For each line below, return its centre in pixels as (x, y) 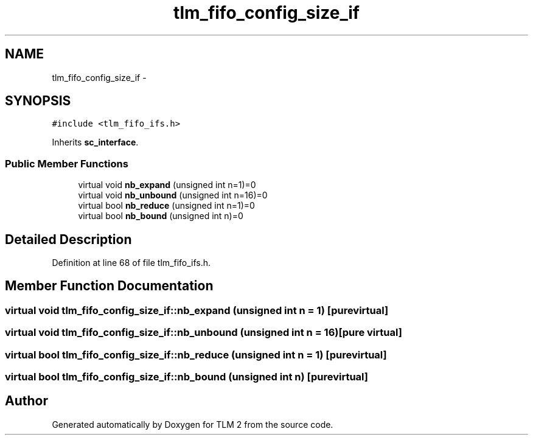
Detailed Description (68, 239)
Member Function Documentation (109, 286)
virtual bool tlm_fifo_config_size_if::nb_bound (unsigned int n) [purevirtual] (186, 377)
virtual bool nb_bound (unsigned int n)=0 (161, 216)
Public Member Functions (67, 163)
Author (26, 401)
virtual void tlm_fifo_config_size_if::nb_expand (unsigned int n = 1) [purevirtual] (197, 310)
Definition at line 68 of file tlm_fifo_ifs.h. (131, 263)
